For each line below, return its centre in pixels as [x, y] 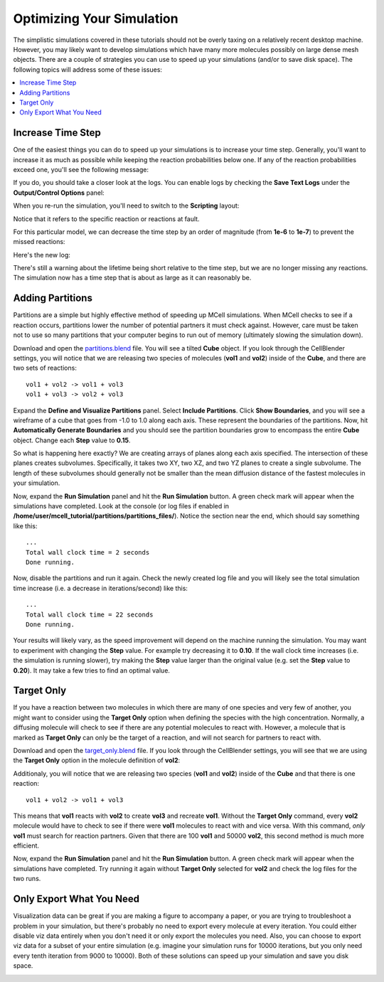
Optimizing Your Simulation [96, 18]
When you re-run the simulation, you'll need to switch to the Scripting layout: [126, 206]
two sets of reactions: [45, 368]
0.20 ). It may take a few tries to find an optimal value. [92, 670]
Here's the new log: [42, 255]
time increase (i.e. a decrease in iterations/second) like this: [101, 588]
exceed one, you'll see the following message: [81, 169]
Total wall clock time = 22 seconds [90, 614]
